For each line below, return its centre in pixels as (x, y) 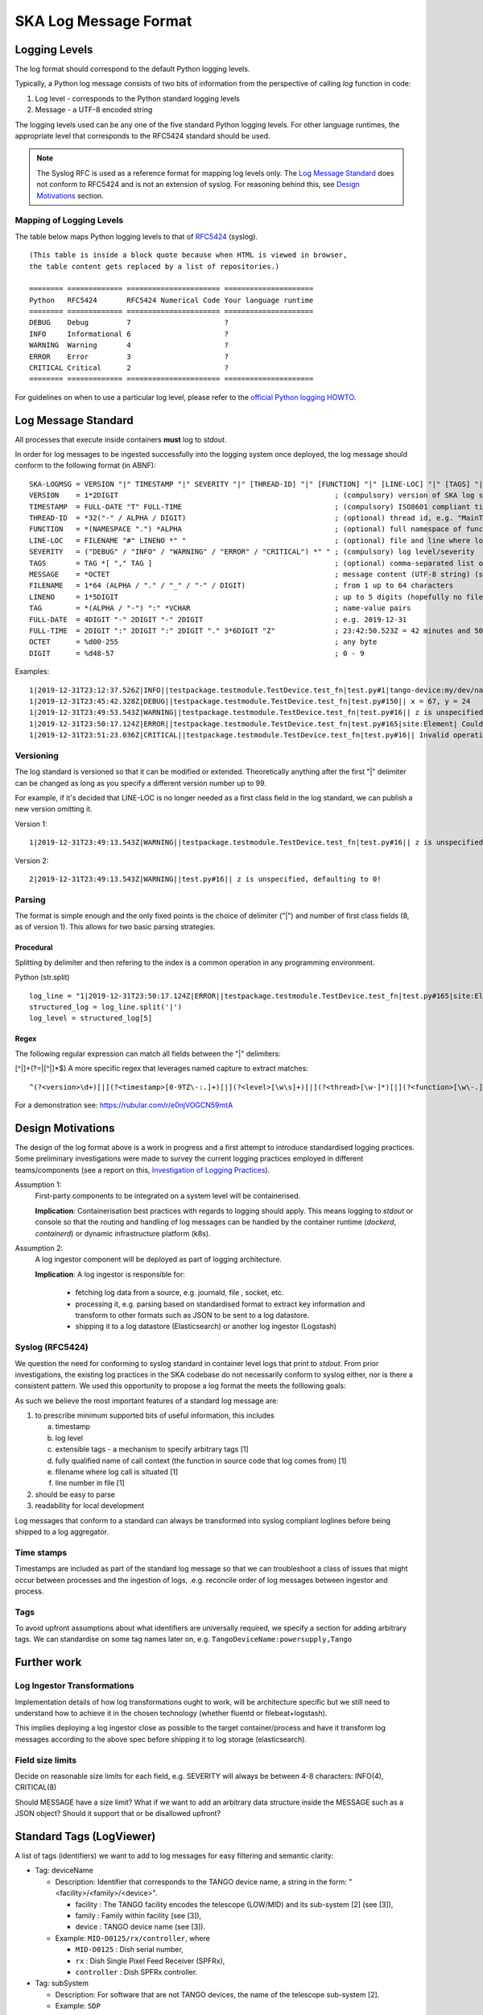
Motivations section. (70, 195)
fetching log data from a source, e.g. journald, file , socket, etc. (180, 1293)
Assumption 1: (38, 1185)
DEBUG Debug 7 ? (129, 323)
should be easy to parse (75, 1494)
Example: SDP (78, 2006)
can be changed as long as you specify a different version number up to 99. (141, 783)
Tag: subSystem (62, 1984)
